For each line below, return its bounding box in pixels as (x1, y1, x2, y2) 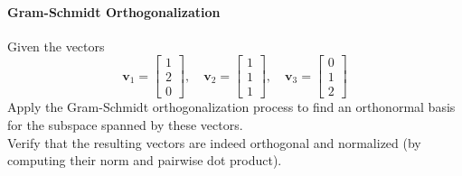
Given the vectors (7, 36, 105, 55)
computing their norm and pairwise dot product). (7, 151, 282, 170)
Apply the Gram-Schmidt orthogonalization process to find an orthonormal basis (7, 97, 456, 116)
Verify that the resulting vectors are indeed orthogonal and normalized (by (7, 133, 421, 152)
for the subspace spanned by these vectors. (7, 116, 243, 134)
